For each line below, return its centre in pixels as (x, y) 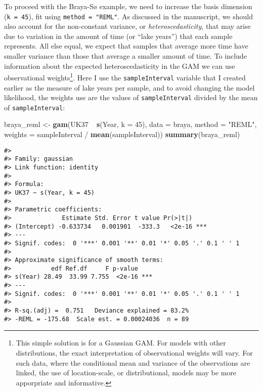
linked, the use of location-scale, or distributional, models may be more (126, 373)
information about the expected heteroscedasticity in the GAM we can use (120, 66)
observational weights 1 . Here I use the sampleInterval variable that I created (125, 77)
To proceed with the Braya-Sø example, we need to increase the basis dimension (128, 6)
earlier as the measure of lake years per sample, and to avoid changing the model (129, 87)
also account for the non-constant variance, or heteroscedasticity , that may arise (127, 26)
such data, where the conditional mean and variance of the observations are (133, 362)
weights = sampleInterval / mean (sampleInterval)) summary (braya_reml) (122, 134)
